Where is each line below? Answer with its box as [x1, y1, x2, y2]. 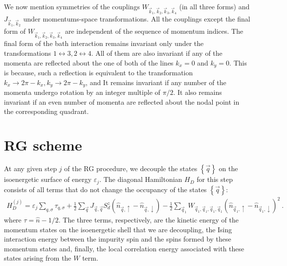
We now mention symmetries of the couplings [4, 1, 140, 11]
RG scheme [4, 135, 82, 155]
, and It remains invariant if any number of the [86, 77, 226, 87]
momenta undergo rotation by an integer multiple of [4, 87, 160, 97]
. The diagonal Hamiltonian [99, 174, 182, 184]
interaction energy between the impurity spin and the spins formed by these [4, 234, 231, 244]
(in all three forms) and [179, 1, 250, 11]
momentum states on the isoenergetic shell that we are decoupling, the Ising [4, 224, 232, 234]
